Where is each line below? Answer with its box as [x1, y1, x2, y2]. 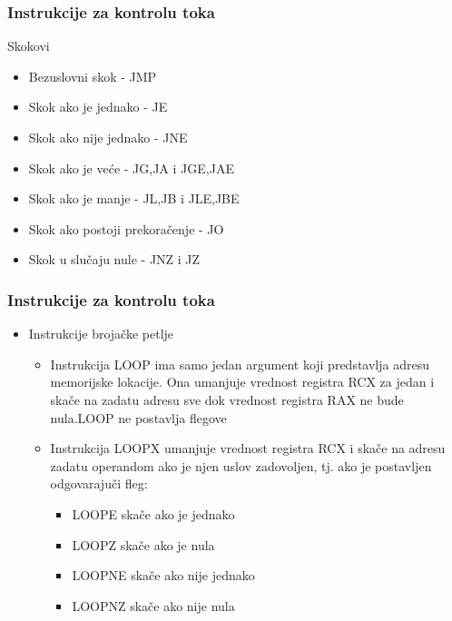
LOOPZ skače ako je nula [72, 535, 215, 554]
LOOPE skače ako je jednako [72, 504, 235, 523]
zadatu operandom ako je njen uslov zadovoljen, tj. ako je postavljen [50, 456, 432, 475]
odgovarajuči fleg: [50, 474, 148, 493]
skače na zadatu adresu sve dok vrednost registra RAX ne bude [50, 389, 404, 409]
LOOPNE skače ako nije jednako [72, 566, 255, 585]
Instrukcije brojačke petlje [28, 324, 174, 343]
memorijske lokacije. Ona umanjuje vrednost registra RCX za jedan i [50, 372, 435, 391]
